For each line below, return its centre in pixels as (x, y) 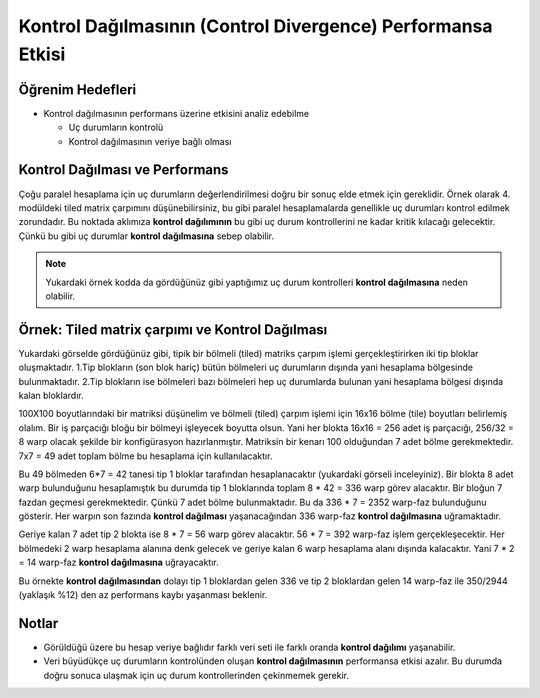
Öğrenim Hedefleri (77, 89)
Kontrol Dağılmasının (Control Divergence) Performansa (256, 26)
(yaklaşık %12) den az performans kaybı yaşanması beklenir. (143, 595)
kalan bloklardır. (51, 395)
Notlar (38, 623)
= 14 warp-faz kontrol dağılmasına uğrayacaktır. (118, 562)
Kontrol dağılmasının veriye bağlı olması (150, 141)
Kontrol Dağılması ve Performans (123, 170)
